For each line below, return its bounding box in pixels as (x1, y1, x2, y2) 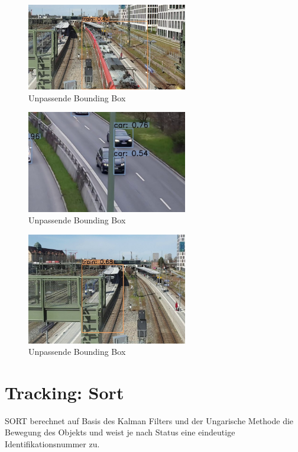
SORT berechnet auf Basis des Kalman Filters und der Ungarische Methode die (5, 414, 294, 427)
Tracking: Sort (5, 380, 124, 404)
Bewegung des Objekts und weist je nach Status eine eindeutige (5, 426, 235, 438)
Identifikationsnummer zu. (5, 438, 100, 450)
